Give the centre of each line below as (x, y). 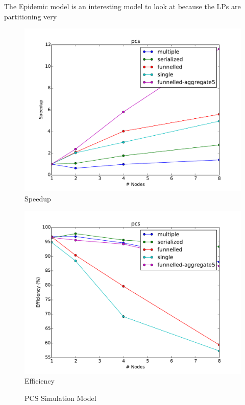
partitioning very (31, 16)
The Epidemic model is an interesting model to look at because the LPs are (122, 6)
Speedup (38, 199)
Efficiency (40, 381)
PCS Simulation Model (60, 398)
